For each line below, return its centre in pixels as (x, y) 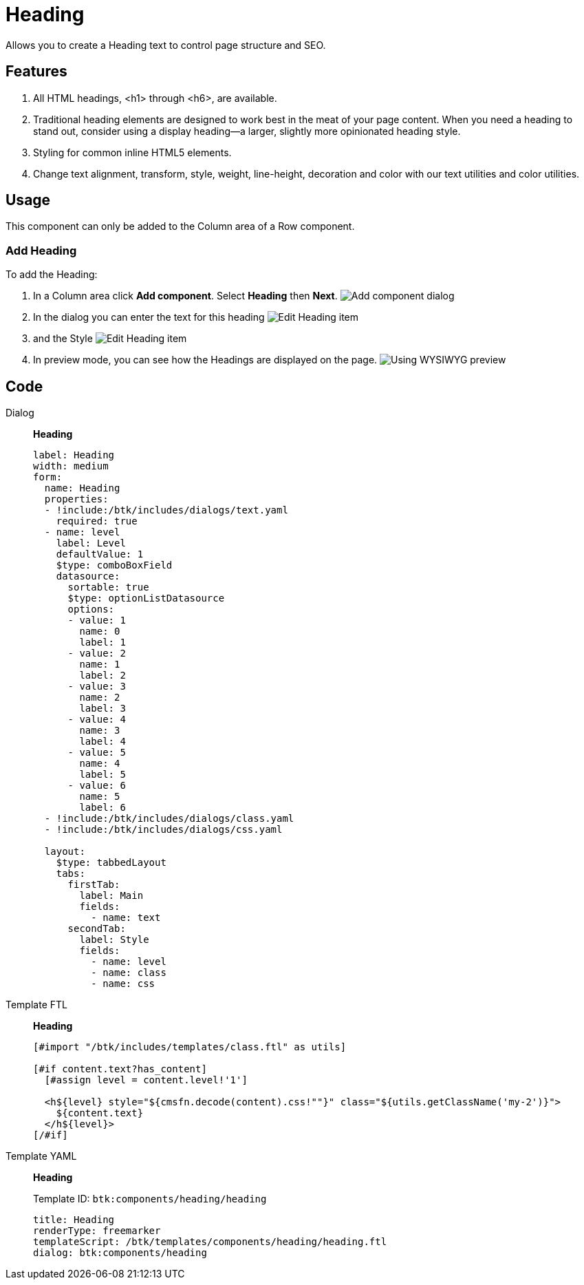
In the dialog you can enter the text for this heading (149, 317)
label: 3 (102, 709)
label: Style (114, 940)
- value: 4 (97, 720)
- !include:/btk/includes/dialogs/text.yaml (166, 510)
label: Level (91, 543)
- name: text (126, 918)
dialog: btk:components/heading (120, 1253)
